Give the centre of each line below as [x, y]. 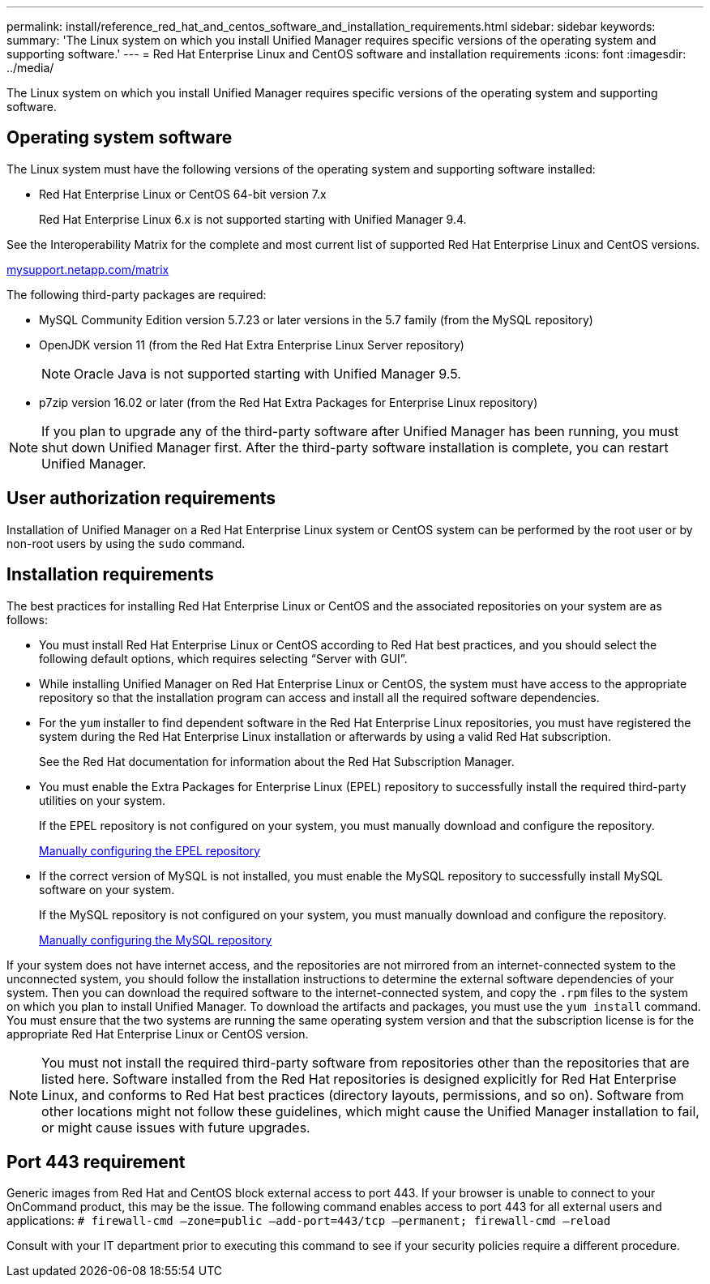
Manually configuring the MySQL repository [156, 939]
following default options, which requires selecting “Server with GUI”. [223, 658]
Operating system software [120, 138]
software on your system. [107, 889]
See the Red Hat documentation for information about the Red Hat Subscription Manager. [277, 761]
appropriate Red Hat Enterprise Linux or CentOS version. [158, 1034]
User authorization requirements [141, 499]
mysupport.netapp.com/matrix [88, 269]
